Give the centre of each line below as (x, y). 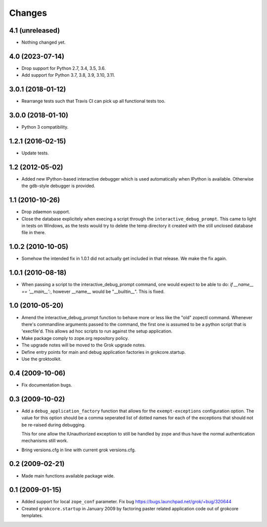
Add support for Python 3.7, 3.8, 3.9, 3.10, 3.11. (68, 75)
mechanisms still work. (45, 441)
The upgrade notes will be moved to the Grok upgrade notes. (84, 345)
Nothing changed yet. (44, 43)
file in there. (34, 233)
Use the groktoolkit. (42, 359)
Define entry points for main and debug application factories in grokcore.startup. (104, 352)
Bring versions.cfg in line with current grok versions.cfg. (79, 450)
